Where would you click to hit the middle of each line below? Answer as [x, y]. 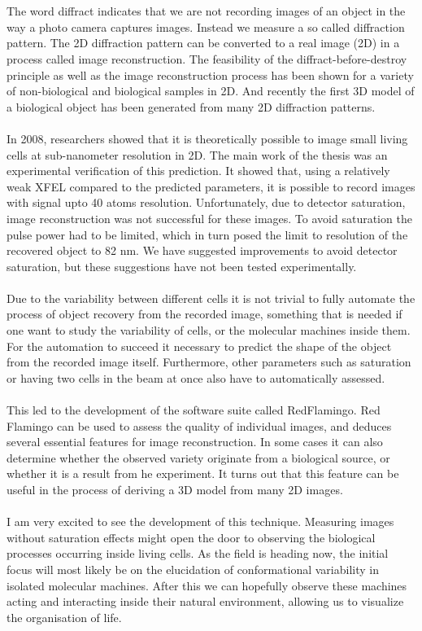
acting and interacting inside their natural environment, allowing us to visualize [205, 601]
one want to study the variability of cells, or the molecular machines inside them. [209, 330]
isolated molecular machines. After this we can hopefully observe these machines [207, 585]
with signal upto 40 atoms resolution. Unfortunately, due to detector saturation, [206, 202]
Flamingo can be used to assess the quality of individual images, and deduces [199, 425]
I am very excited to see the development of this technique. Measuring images [200, 521]
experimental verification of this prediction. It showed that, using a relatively [198, 171]
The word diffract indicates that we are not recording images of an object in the [206, 11]
